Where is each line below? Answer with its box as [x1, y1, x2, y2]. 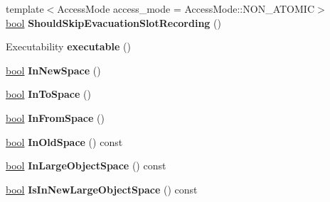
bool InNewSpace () [6, 62, 101, 77]
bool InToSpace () [6, 86, 91, 101]
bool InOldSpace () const [6, 134, 123, 149]
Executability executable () [6, 39, 131, 54]
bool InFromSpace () [6, 110, 105, 125]
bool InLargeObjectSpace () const [6, 158, 166, 173]
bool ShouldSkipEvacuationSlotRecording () [6, 15, 221, 30]
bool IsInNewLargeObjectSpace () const [6, 181, 198, 196]
